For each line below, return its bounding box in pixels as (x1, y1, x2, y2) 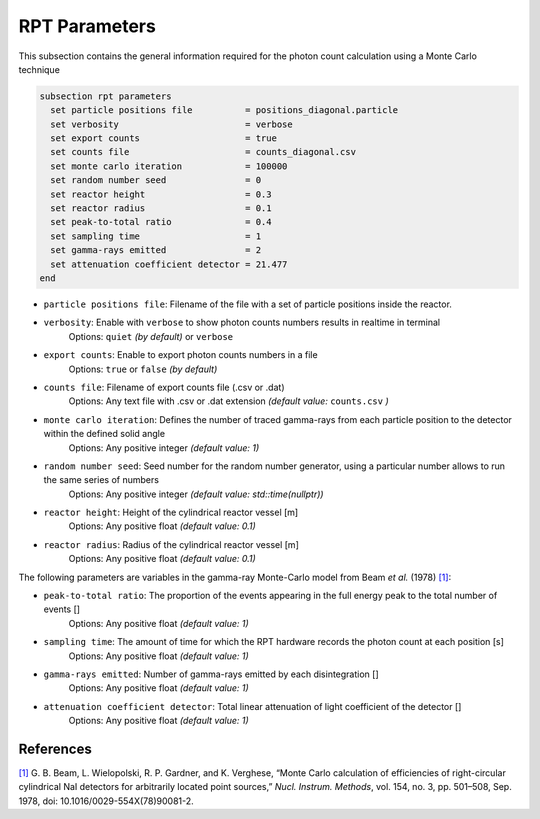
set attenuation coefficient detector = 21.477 (50, 258, 288, 270)
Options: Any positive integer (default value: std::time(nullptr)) (68, 488, 324, 500)
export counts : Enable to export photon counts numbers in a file (43, 349, 319, 361)
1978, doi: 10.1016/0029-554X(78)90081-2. (18, 795, 194, 807)
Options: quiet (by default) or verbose (68, 330, 234, 342)
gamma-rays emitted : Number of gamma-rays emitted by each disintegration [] (43, 668, 379, 680)
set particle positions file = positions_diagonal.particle (50, 105, 399, 116)
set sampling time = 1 (50, 230, 262, 242)
